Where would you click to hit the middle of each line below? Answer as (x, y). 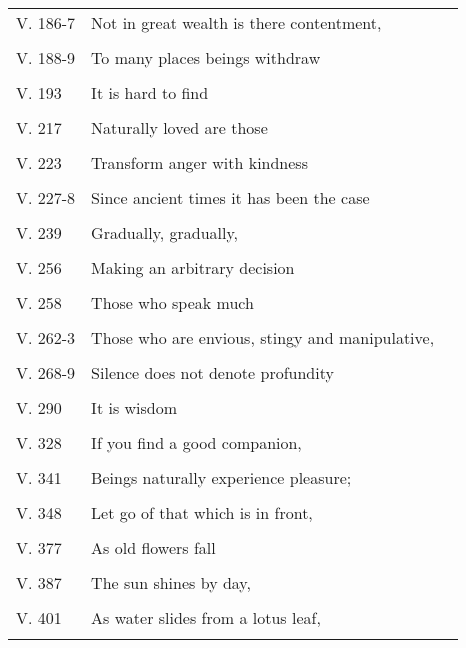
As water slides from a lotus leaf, (206, 617)
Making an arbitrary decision (193, 267)
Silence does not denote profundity (212, 372)
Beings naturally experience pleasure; (221, 477)
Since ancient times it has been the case (230, 197)
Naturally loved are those (179, 127)
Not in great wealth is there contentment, (236, 22)
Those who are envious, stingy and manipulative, (263, 337)
